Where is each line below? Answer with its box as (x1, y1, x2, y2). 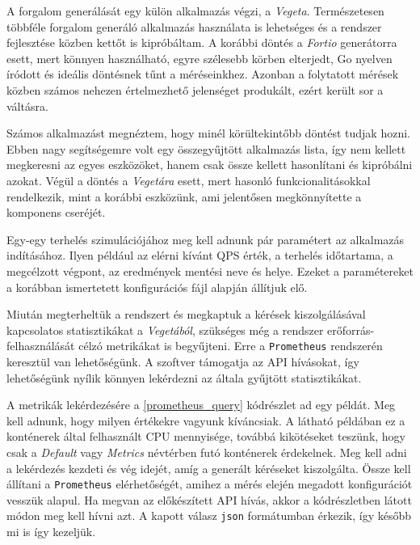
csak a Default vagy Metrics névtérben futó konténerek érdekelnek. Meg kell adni (6, 443, 407, 460)
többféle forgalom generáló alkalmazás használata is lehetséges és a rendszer (6, 18, 382, 35)
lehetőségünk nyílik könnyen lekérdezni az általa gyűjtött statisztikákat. (6, 369, 362, 386)
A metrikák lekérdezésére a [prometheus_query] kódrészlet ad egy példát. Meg (6, 396, 396, 413)
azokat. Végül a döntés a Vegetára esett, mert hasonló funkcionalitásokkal (6, 171, 371, 188)
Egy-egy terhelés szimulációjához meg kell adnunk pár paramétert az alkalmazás (6, 230, 405, 247)
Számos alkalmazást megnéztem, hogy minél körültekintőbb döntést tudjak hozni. (6, 125, 410, 142)
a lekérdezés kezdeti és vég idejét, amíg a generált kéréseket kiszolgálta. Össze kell (6, 459, 411, 476)
